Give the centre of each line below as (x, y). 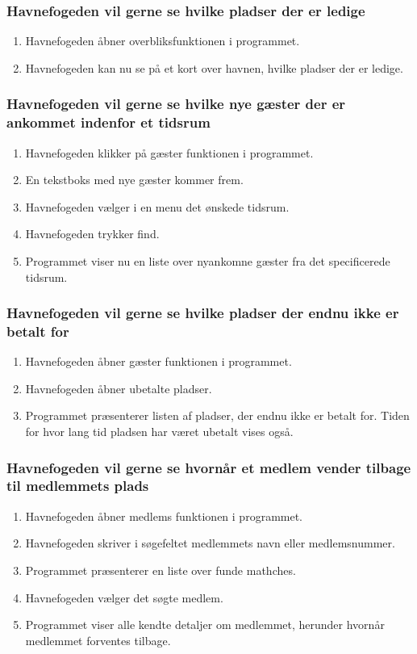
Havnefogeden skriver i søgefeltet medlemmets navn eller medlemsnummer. (210, 543)
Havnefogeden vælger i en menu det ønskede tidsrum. (157, 206)
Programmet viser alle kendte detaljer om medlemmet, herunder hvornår (205, 625)
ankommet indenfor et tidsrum (108, 122)
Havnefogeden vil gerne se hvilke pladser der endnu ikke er (203, 313)
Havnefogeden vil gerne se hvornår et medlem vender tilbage (209, 467)
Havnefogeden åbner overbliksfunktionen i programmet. (163, 41)
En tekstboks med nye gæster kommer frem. (134, 180)
